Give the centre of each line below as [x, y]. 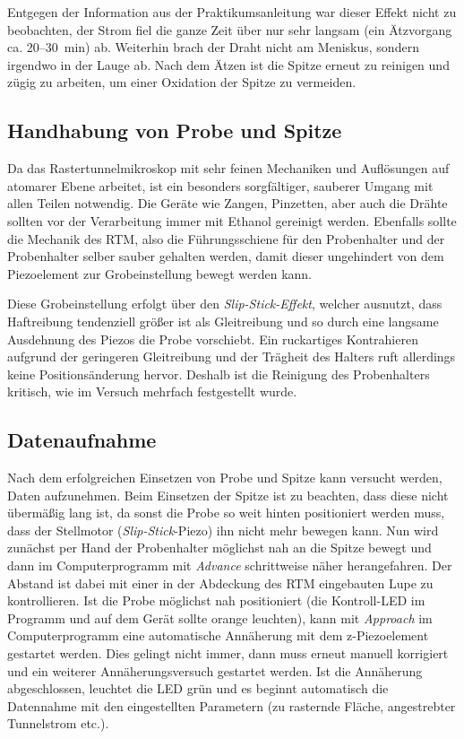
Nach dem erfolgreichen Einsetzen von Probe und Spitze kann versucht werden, [225, 478]
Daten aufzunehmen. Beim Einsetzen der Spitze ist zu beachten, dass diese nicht [228, 495]
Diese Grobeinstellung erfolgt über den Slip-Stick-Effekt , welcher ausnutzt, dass [225, 304]
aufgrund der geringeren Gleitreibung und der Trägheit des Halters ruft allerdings [232, 356]
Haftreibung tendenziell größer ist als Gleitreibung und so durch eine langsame [223, 321]
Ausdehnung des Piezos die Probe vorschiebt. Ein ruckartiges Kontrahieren [213, 339]
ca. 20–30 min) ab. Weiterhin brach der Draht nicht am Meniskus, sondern [213, 47]
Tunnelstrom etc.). [58, 723]
